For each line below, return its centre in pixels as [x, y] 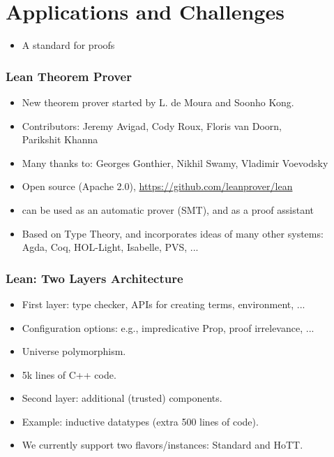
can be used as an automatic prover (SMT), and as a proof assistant [168, 209]
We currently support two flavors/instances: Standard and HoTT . [162, 445]
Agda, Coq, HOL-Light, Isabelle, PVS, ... [110, 247]
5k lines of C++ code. [69, 374]
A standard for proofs [68, 45]
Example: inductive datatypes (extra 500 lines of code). [140, 421]
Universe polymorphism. [74, 351]
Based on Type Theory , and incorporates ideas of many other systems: [173, 233]
